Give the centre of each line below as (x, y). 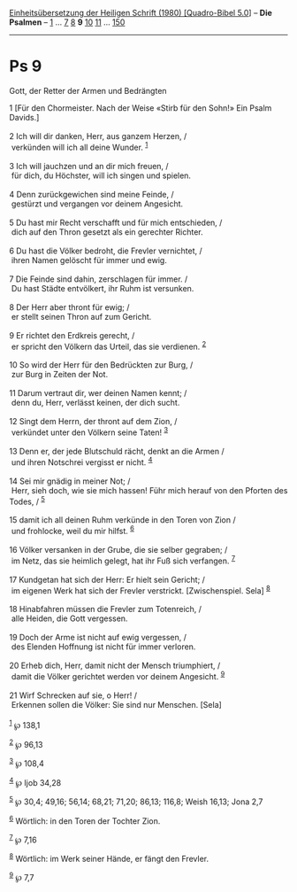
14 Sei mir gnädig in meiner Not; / (70, 481)
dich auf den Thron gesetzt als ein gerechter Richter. (107, 232)
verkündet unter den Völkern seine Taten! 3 (90, 431)
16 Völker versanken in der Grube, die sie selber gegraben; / (118, 549)
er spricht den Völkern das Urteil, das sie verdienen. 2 (109, 345)
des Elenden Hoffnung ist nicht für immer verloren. (103, 647)
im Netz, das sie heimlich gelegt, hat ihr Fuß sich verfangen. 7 (123, 560)
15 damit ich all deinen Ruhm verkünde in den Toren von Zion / (122, 520)
